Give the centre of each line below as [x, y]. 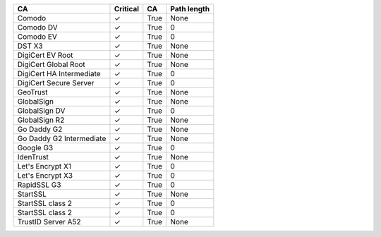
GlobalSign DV [41, 111]
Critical [127, 9]
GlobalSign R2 [41, 120]
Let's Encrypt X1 [44, 166]
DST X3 [30, 46]
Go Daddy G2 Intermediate [62, 139]
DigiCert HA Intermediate [59, 74]
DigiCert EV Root [45, 55]
